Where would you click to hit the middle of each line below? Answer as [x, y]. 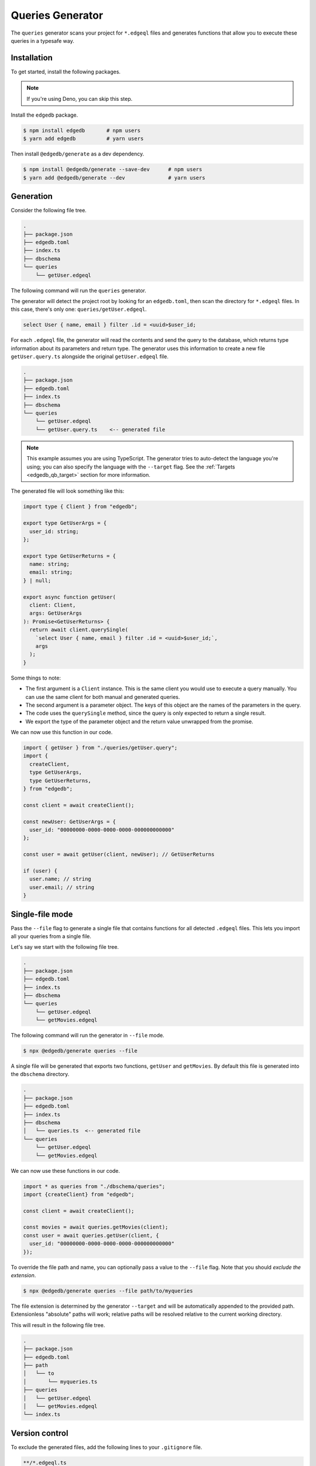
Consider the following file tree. [49, 211]
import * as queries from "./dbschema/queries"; [94, 1186]
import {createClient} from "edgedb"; [79, 1194]
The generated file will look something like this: [68, 491]
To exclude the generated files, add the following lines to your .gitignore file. [107, 1447]
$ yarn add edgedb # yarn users [83, 139]
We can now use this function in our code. [62, 732]
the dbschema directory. [40, 1074]
